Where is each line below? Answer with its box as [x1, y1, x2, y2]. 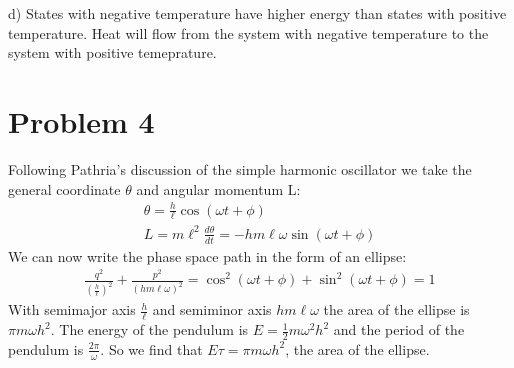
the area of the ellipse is [323, 299, 470, 320]
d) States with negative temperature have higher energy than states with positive [8, 3, 507, 23]
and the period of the [333, 319, 465, 340]
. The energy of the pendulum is [50, 319, 249, 340]
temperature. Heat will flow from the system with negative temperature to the [8, 22, 489, 43]
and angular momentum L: [136, 178, 301, 199]
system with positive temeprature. [8, 42, 217, 63]
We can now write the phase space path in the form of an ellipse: [8, 245, 407, 266]
